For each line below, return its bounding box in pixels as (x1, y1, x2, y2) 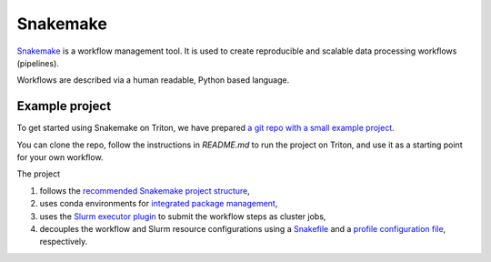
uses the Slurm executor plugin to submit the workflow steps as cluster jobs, (39, 210, 326, 222)
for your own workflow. (16, 152, 104, 163)
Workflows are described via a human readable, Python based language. (16, 75, 290, 86)
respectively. (39, 237, 88, 247)
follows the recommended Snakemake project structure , (39, 185, 250, 196)
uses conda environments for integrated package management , (39, 198, 278, 209)
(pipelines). (16, 57, 59, 68)
